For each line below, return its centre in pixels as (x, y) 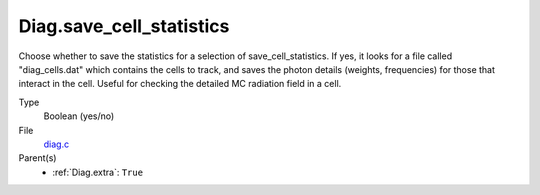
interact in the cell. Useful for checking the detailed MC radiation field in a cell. (180, 84)
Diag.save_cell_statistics (124, 26)
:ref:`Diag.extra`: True (98, 172)
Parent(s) (37, 158)
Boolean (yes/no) (79, 116)
